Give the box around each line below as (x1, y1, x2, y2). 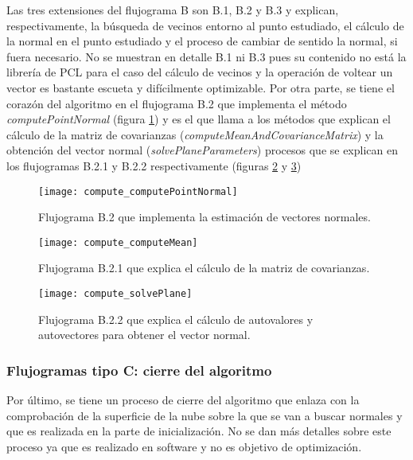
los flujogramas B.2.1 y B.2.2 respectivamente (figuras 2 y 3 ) (6, 157, 302, 173)
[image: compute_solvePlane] (38, 288, 193, 300)
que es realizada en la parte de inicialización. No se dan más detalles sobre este (6, 423, 392, 439)
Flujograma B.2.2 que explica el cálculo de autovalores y (38, 310, 314, 327)
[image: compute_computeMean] (38, 236, 198, 248)
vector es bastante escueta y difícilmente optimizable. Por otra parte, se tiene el (6, 79, 395, 96)
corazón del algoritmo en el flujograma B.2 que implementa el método (6, 95, 347, 111)
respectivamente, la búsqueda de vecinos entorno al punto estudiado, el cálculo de (6, 17, 404, 33)
